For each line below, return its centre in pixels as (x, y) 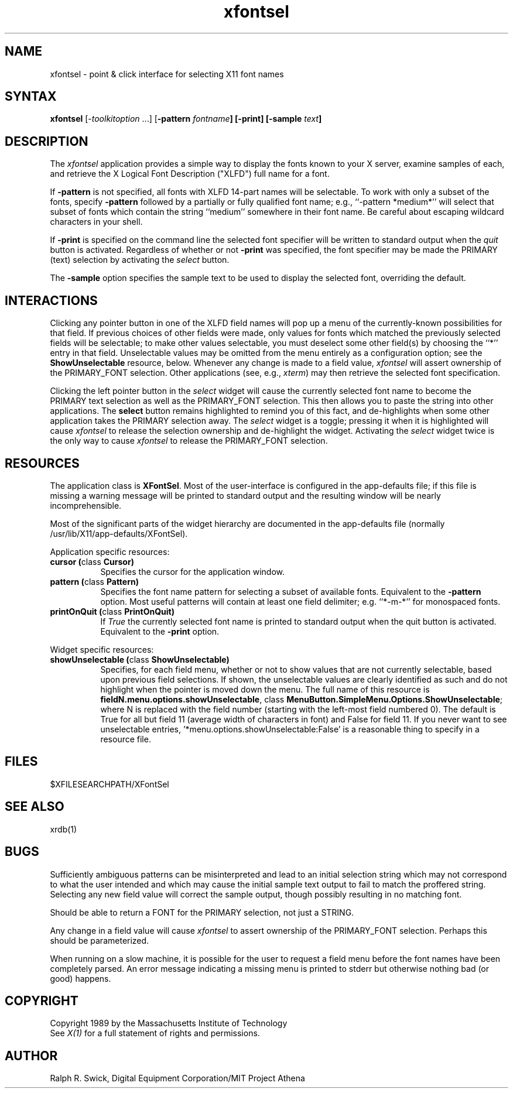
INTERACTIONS (51, 300)
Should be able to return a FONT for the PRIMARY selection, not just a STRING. (202, 912)
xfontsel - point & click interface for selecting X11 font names (167, 74)
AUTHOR (31, 1056)
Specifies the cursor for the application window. (193, 571)
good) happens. (81, 978)
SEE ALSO (35, 807)
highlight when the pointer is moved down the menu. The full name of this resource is (265, 689)
